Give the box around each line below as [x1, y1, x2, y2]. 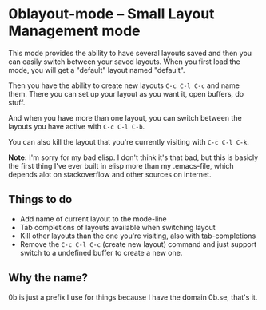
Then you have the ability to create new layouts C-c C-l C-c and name [8, 81, 240, 90]
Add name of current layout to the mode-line [19, 213, 167, 224]
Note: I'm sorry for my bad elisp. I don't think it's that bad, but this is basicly [8, 153, 259, 162]
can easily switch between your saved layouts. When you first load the [8, 57, 241, 66]
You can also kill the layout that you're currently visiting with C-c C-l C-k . [8, 137, 249, 146]
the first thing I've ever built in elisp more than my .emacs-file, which [8, 161, 234, 170]
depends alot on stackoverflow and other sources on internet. [8, 169, 212, 179]
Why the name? [8, 271, 89, 284]
